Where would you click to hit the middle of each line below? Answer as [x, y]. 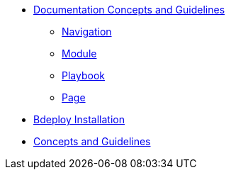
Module [79, 53]
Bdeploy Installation [79, 119]
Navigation [87, 32]
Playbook [83, 75]
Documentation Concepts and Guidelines [129, 10]
